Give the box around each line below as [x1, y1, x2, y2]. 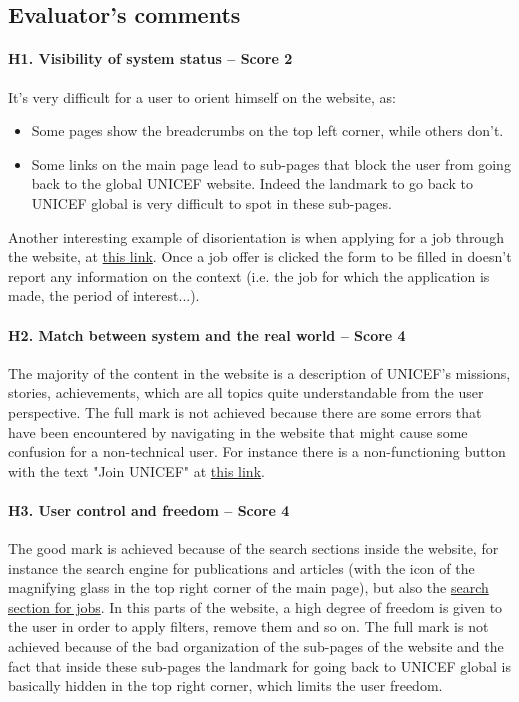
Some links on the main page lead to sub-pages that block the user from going [31, 153, 511, 174]
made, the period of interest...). [8, 285, 200, 306]
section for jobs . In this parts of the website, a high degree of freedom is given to [8, 596, 503, 617]
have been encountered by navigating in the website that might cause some [8, 421, 468, 442]
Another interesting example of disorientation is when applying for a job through [8, 226, 504, 247]
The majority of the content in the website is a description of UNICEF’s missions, [8, 362, 511, 383]
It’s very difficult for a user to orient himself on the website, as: [8, 86, 396, 107]
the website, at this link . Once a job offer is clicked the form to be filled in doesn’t [8, 246, 512, 267]
